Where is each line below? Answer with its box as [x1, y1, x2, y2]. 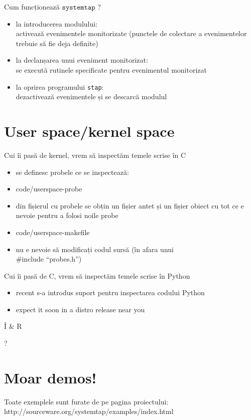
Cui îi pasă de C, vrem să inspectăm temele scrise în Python [4, 270, 190, 281]
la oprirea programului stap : [16, 81, 104, 92]
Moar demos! [4, 367, 97, 387]
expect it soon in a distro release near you [16, 304, 145, 314]
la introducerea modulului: [16, 18, 98, 29]
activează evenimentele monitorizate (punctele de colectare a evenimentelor [16, 28, 247, 39]
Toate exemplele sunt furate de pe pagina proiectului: [4, 396, 169, 406]
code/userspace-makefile [16, 227, 90, 237]
